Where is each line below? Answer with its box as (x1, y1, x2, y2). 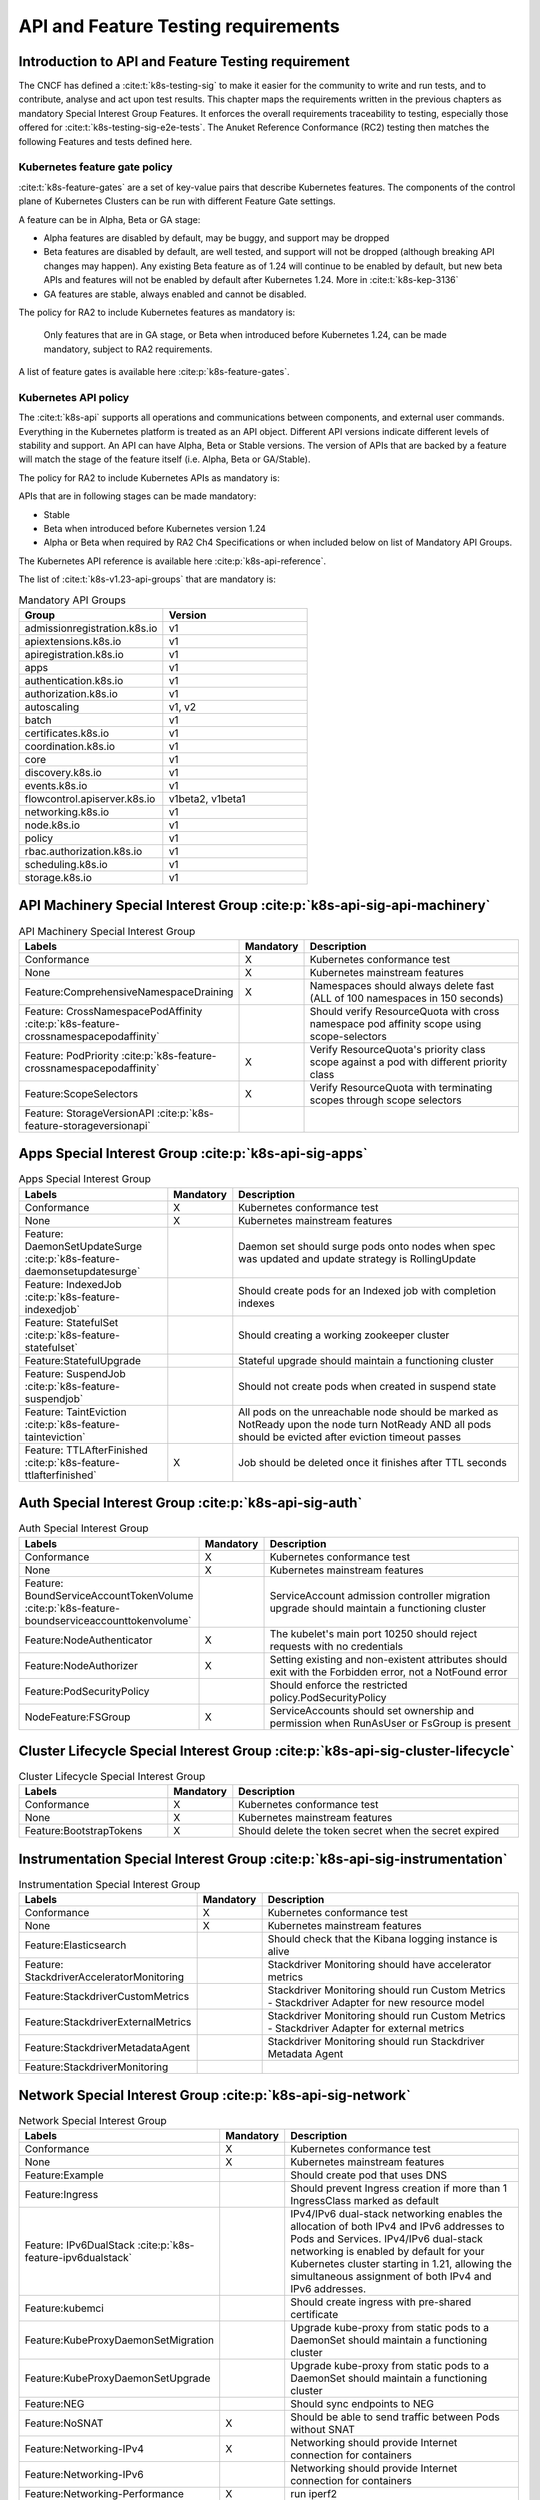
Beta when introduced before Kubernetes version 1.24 (43, 522, 267, 534)
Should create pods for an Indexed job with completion (238, 1283, 497, 1297)
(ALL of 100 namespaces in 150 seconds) (309, 991, 504, 1005)
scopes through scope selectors (309, 1093, 462, 1107)
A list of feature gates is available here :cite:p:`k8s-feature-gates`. (18, 366, 290, 378)
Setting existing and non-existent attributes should (269, 1652, 508, 1666)
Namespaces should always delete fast (309, 978, 495, 992)
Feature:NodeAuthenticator (24, 1633, 153, 1647)
